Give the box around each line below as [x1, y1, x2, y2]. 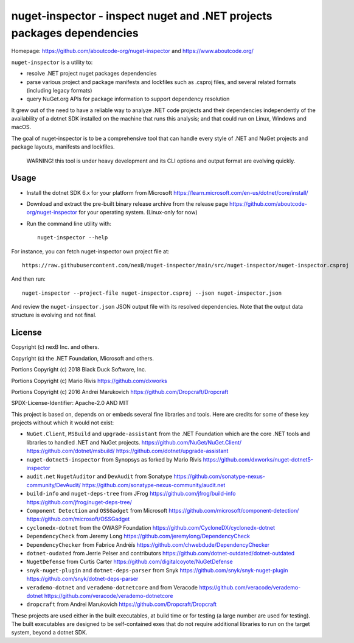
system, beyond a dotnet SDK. [11, 629, 88, 636]
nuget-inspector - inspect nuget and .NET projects [11, 9, 273, 23]
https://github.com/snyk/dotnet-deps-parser [26, 575, 139, 583]
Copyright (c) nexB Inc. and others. [11, 343, 100, 351]
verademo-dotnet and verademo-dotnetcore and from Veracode [26, 583, 198, 591]
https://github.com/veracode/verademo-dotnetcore [44, 592, 173, 599]
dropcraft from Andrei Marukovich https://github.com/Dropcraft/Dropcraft [26, 600, 217, 608]
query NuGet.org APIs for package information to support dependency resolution [26, 95, 230, 103]
